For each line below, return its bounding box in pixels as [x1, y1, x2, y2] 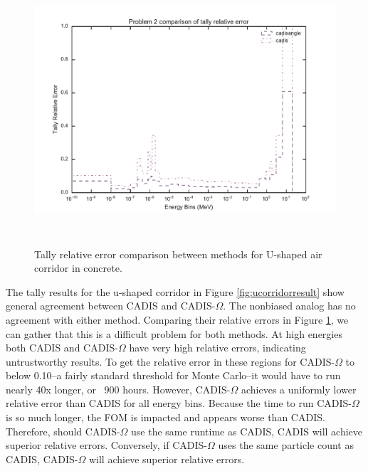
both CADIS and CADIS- [6, 340, 118, 355]
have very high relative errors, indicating [129, 340, 306, 355]
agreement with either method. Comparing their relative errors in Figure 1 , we [6, 312, 349, 327]
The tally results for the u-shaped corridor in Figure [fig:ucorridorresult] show [6, 284, 345, 299]
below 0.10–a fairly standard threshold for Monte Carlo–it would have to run [6, 368, 341, 383]
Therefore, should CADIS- [6, 423, 120, 438]
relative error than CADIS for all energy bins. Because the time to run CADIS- [6, 396, 352, 411]
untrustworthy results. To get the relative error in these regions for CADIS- [6, 354, 335, 369]
